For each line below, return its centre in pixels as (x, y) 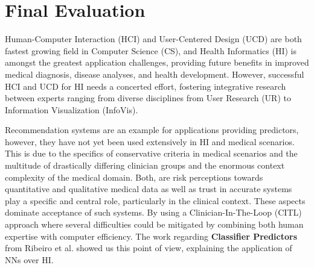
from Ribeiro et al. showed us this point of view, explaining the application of (149, 248)
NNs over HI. (29, 259)
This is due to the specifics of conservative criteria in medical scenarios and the (151, 153)
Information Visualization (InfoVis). (72, 109)
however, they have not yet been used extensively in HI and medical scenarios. (150, 141)
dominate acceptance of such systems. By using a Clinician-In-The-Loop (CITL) (153, 212)
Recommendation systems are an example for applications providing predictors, (152, 130)
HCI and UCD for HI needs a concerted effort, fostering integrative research (146, 86)
